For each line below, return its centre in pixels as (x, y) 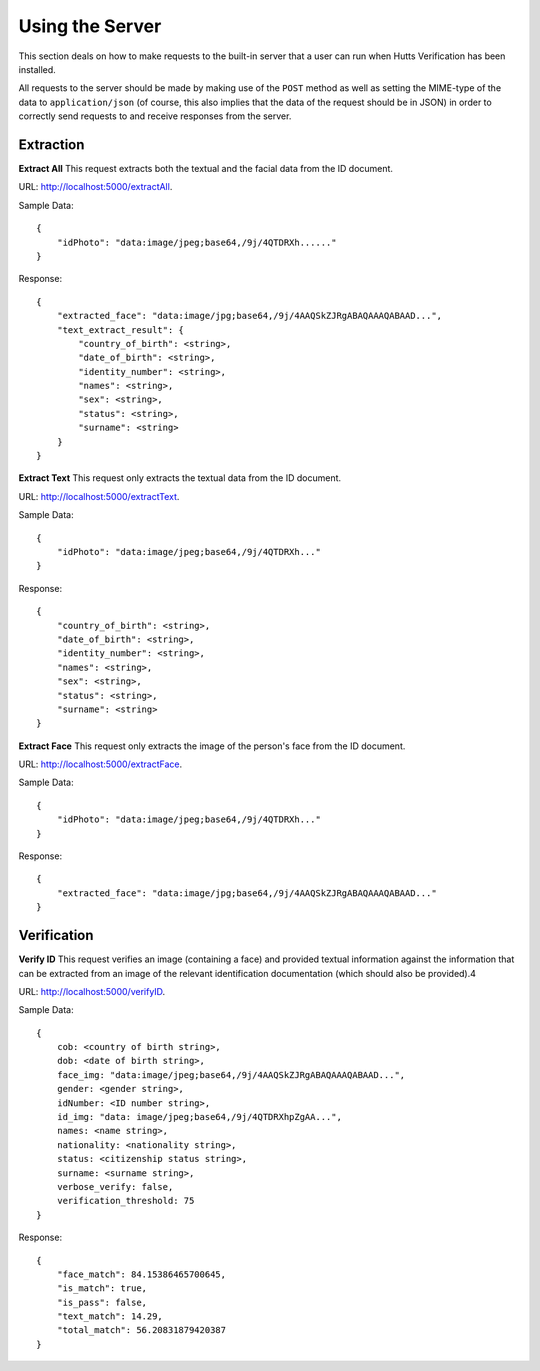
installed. (37, 69)
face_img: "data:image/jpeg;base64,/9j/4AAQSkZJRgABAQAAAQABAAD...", (231, 1074)
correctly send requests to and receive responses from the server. (155, 116)
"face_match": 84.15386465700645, (141, 1274)
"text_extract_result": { (120, 329)
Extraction (51, 144)
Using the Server (90, 26)
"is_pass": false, (102, 1302)
